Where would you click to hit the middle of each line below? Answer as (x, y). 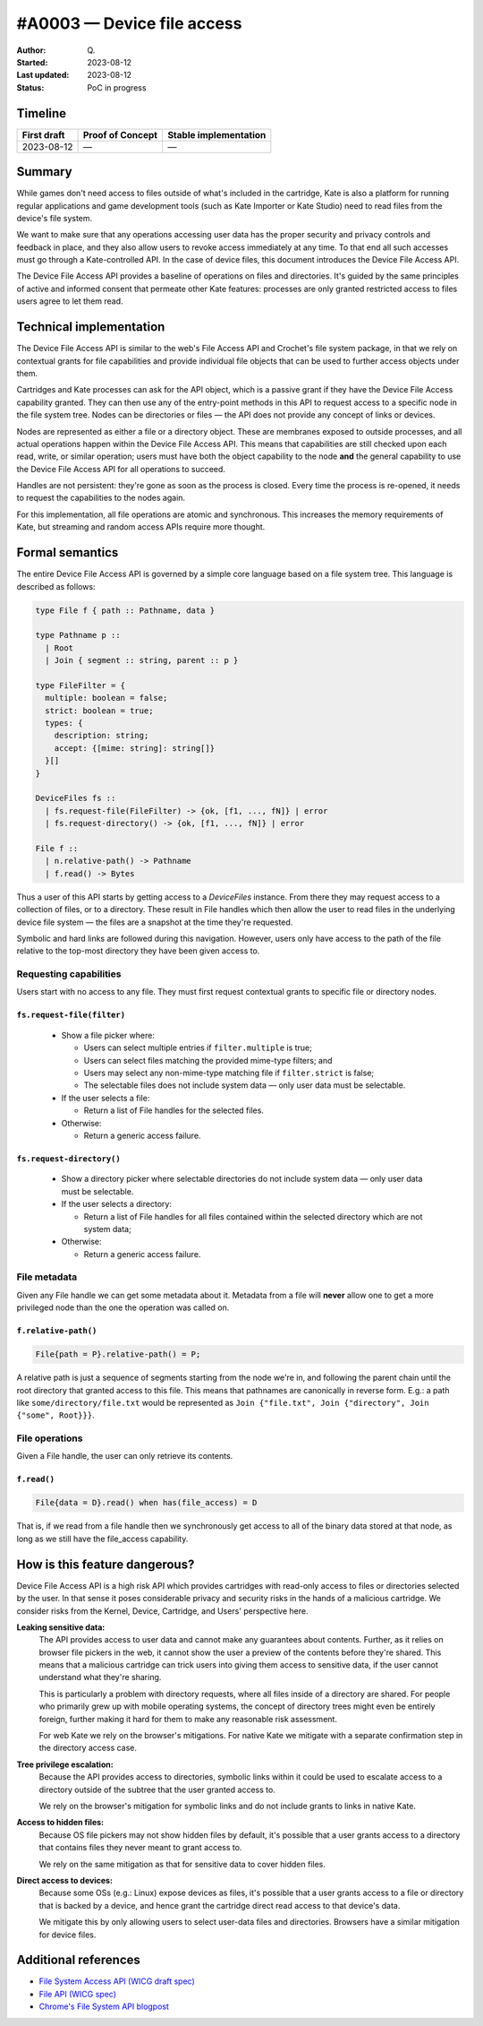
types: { (64, 723)
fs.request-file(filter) (71, 1015)
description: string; (102, 736)
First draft (43, 134)
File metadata (47, 1277)
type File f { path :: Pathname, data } (125, 610)
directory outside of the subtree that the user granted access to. (157, 1789)
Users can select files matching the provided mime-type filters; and (208, 1060)
